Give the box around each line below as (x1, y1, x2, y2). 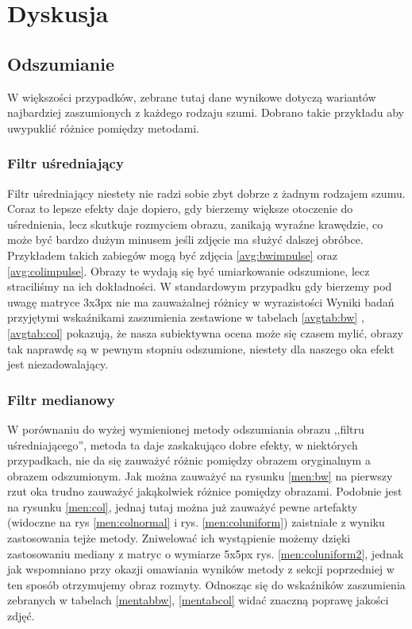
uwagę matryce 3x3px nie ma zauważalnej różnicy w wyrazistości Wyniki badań (7, 293, 395, 310)
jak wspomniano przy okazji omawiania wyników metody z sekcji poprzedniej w (7, 561, 395, 577)
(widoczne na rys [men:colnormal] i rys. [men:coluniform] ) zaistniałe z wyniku (7, 514, 385, 531)
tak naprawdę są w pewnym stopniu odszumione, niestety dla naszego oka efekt (7, 340, 395, 357)
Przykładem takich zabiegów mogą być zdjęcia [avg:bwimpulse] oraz (7, 246, 338, 263)
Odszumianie (7, 51, 114, 75)
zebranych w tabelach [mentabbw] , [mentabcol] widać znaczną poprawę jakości (7, 592, 389, 608)
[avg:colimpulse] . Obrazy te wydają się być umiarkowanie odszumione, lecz (7, 262, 370, 279)
